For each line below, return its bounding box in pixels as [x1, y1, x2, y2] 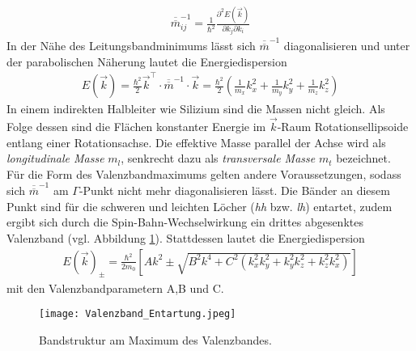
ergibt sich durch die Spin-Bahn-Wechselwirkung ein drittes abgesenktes [6, 214, 363, 230]
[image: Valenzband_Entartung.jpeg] [39, 308, 236, 320]
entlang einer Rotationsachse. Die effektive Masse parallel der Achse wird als [6, 133, 386, 150]
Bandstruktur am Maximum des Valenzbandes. [39, 331, 272, 348]
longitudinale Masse [6, 150, 104, 167]
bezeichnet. [336, 150, 391, 167]
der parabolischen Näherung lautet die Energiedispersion [6, 53, 287, 70]
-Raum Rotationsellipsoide [277, 117, 409, 134]
